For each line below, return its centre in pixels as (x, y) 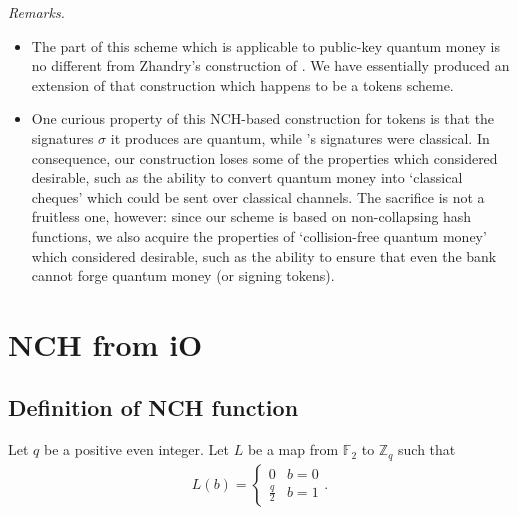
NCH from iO (105, 343)
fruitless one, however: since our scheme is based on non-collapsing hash (251, 216)
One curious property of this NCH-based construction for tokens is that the (263, 118)
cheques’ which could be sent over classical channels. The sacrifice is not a (258, 196)
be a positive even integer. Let (136, 449)
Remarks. (36, 12)
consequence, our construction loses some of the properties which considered (264, 157)
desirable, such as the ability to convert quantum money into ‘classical (247, 177)
